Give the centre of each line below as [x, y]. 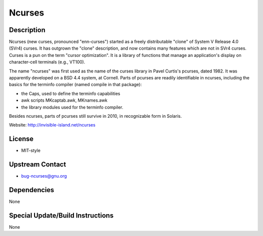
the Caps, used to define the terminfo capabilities [71, 93]
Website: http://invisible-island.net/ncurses [52, 125]
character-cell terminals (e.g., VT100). [47, 62]
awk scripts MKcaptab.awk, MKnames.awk [64, 100]
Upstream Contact [38, 165]
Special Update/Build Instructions [61, 215]
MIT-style [31, 150]
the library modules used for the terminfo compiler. [72, 107]
